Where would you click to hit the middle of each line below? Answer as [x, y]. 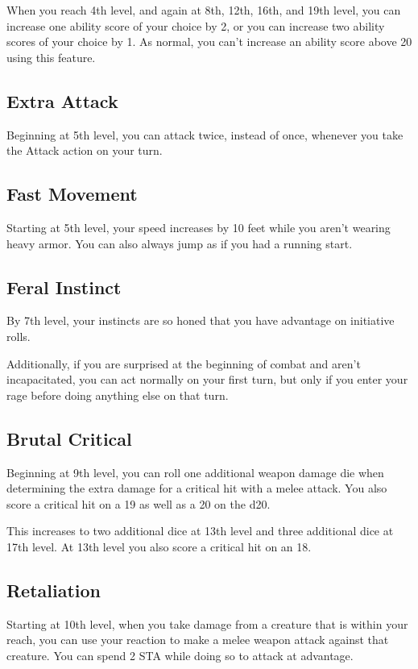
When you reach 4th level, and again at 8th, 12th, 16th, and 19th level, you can [204, 10]
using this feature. [51, 57]
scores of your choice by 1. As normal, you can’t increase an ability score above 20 [209, 42]
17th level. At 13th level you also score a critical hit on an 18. [159, 546]
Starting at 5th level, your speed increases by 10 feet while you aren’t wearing [199, 227]
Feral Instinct [64, 287]
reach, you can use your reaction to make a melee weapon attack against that [198, 640]
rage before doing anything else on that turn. [118, 395]
